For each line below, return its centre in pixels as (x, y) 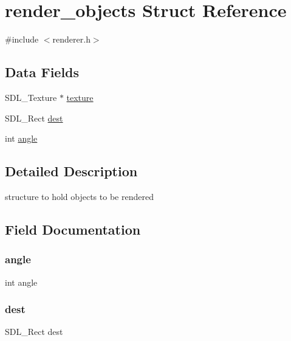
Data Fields (42, 72)
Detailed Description (71, 171)
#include (22, 39)
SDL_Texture (31, 97)
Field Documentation (73, 229)
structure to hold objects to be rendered (79, 196)
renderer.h (71, 39)
